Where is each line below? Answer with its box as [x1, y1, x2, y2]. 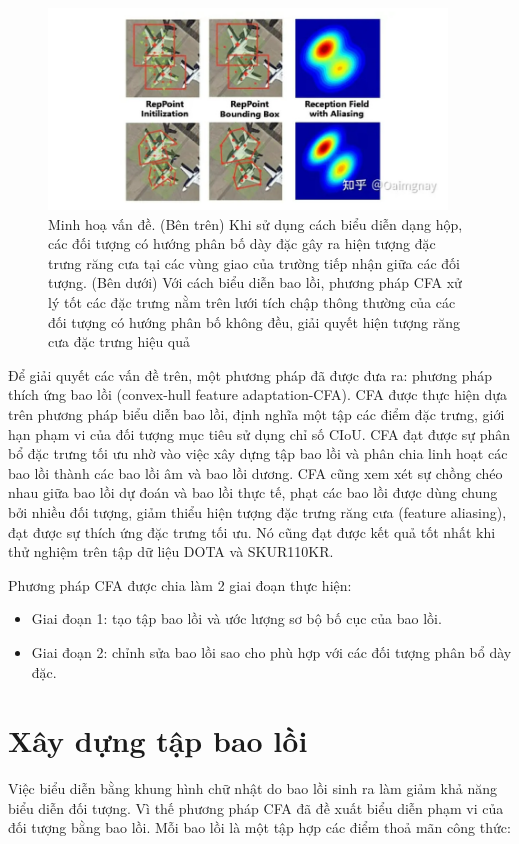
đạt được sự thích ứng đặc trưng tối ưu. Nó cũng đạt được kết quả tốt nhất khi [8, 521, 496, 542]
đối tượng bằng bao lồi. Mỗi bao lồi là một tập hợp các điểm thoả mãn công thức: [8, 817, 511, 838]
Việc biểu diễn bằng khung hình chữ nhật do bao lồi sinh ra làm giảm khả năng [8, 778, 498, 799]
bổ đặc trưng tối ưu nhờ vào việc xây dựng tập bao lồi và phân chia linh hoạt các [8, 443, 508, 464]
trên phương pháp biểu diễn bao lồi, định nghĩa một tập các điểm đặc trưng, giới [8, 403, 505, 424]
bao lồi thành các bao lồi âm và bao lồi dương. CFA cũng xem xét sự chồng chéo [8, 462, 503, 483]
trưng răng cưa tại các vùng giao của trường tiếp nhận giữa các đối [48, 252, 460, 273]
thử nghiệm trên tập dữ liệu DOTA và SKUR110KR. [8, 541, 334, 562]
